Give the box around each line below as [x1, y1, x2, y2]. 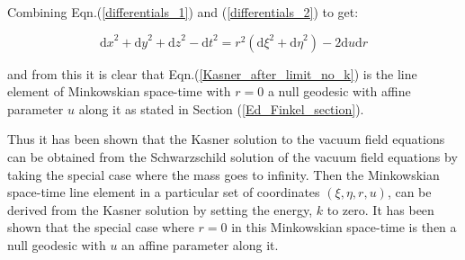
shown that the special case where [7, 218, 194, 237]
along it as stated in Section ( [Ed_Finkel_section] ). [78, 99, 364, 118]
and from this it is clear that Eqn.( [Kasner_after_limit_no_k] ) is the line [7, 64, 417, 83]
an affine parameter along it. [121, 235, 279, 254]
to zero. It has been [326, 200, 434, 219]
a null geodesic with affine [267, 82, 411, 101]
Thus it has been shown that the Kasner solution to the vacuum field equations [7, 130, 445, 148]
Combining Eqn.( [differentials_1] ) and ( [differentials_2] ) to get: [7, 3, 359, 21]
